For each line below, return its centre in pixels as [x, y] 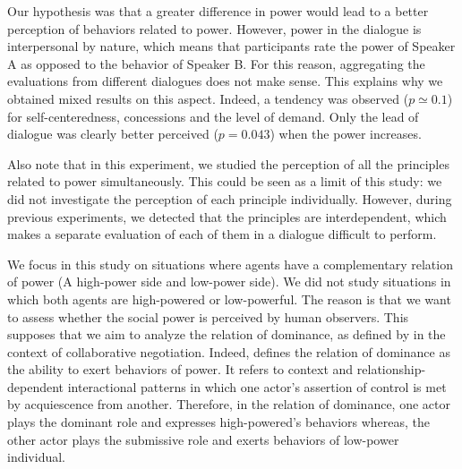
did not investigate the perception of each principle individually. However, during [230, 198]
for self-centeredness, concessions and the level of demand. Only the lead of [213, 116]
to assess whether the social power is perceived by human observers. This [208, 316]
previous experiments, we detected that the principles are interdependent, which [227, 216]
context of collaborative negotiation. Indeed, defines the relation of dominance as [229, 351]
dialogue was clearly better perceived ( [113, 134]
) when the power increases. [346, 134]
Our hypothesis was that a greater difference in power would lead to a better [218, 11]
